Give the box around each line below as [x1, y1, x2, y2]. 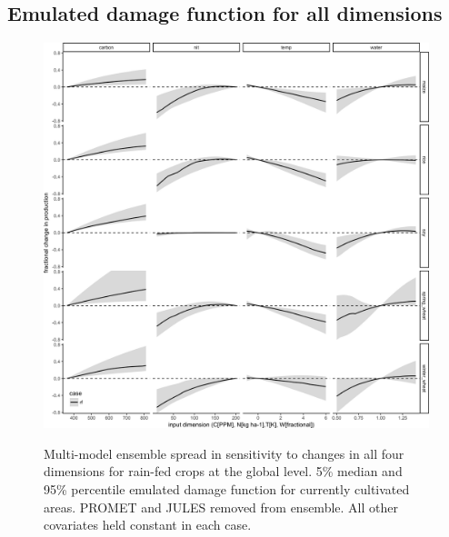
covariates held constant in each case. [44, 515, 252, 534]
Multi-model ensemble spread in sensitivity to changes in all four [44, 443, 404, 462]
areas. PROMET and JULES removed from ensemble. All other [44, 497, 398, 516]
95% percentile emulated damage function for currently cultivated [44, 479, 410, 498]
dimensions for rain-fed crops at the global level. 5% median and [44, 462, 403, 481]
